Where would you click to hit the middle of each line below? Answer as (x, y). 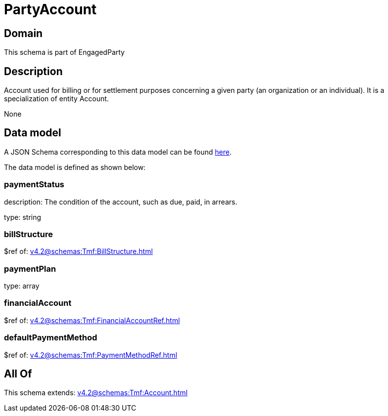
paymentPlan (30, 269)
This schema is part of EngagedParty (65, 52)
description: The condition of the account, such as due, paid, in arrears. (121, 202)
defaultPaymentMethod (51, 338)
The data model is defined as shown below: (75, 167)
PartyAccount (50, 9)
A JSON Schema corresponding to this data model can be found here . (118, 152)
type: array (22, 286)
